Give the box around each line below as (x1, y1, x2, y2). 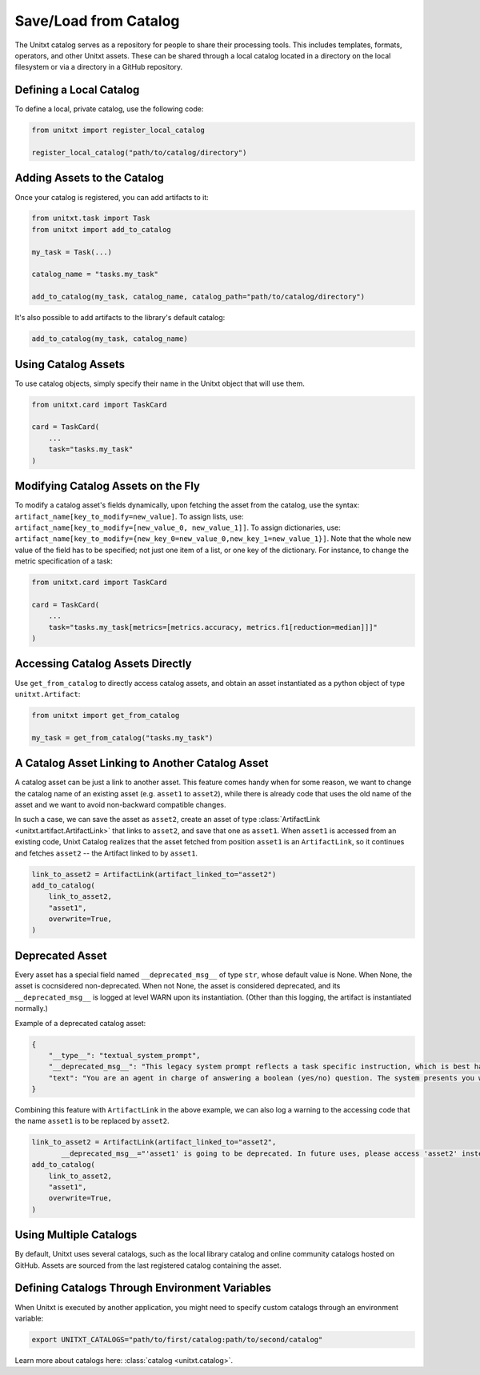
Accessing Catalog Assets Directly (14, 657, 192, 671)
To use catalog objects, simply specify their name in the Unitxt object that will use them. (14, 379, 306, 388)
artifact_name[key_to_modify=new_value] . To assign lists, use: (14, 511, 244, 521)
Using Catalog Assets (14, 357, 126, 371)
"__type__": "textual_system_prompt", (48, 1051, 201, 1060)
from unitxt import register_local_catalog (31, 126, 206, 135)
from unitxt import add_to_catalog (31, 225, 171, 234)
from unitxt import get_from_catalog (31, 711, 180, 720)
